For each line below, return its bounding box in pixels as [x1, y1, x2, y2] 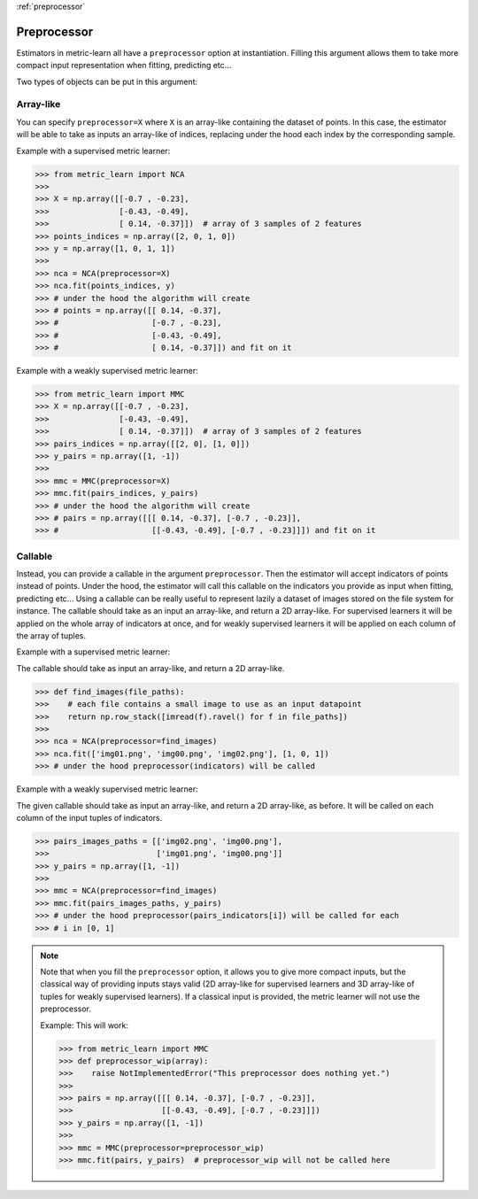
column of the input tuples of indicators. [16, 812, 163, 823]
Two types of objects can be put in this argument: [16, 76, 198, 87]
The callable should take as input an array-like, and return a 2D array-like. [16, 662, 285, 673]
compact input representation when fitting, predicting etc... [16, 60, 232, 71]
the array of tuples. [16, 630, 86, 641]
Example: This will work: [40, 1019, 128, 1031]
